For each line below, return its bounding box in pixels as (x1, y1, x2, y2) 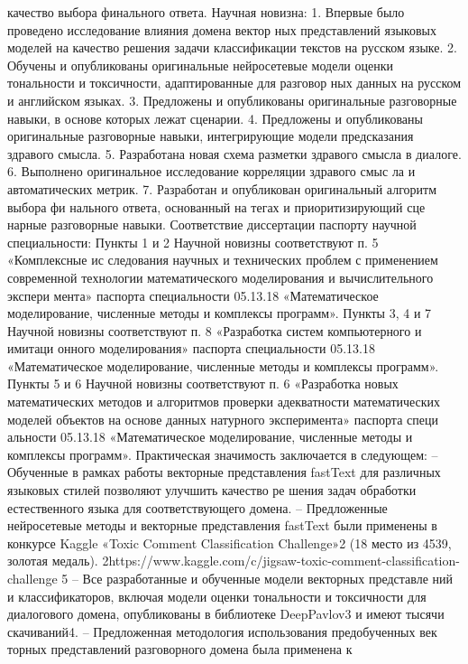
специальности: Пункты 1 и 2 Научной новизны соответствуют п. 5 (7, 232, 379, 251)
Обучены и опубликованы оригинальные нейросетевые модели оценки (7, 55, 394, 74)
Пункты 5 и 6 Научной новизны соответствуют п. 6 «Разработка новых (7, 374, 399, 393)
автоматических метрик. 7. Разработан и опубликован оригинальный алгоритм (7, 179, 437, 198)
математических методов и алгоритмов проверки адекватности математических (7, 392, 441, 411)
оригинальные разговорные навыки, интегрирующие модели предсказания (7, 126, 414, 145)
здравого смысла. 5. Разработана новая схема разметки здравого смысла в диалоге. (7, 144, 462, 163)
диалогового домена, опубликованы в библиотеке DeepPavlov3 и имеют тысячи (7, 604, 445, 623)
